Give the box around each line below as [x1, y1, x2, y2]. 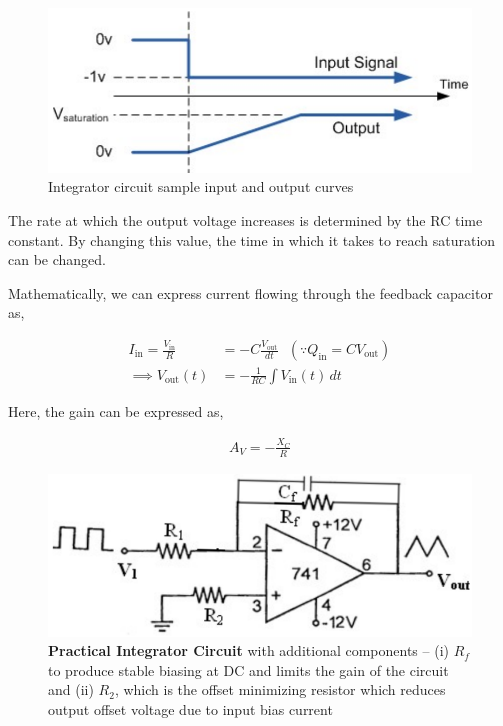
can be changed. [8, 249, 106, 270]
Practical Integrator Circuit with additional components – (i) [48, 640, 449, 661]
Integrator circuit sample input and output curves [48, 176, 354, 197]
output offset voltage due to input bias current [48, 698, 333, 719]
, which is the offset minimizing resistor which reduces [114, 679, 446, 700]
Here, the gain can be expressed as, [8, 400, 224, 421]
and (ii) [48, 679, 94, 700]
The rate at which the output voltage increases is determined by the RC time [8, 210, 483, 231]
